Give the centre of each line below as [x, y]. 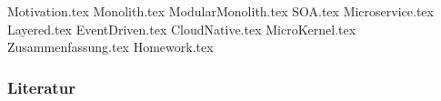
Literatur [41, 87]
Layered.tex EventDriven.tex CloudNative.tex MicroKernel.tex [182, 29]
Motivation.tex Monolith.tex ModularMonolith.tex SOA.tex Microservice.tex [220, 11]
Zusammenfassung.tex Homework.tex [110, 47]
